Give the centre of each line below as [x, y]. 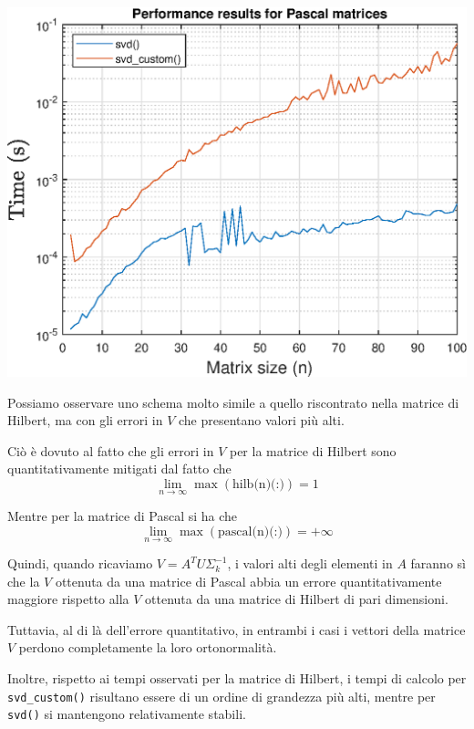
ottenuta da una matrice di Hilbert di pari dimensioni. [297, 599]
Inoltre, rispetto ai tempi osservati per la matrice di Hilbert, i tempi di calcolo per [237, 678]
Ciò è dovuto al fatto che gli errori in [111, 450]
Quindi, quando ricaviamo [80, 563]
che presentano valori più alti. [262, 420]
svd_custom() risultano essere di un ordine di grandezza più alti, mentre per [222, 696]
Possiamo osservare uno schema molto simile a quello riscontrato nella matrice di [233, 402]
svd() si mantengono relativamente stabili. [127, 714]
